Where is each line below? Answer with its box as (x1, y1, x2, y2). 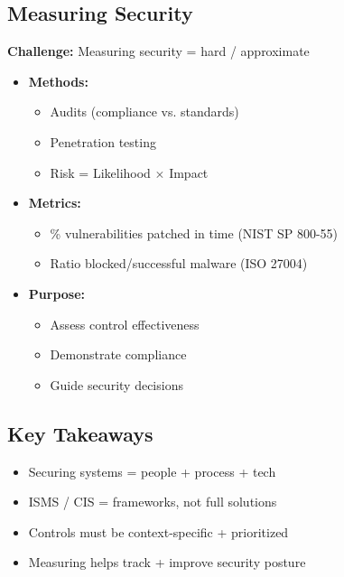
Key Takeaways (7, 419, 153, 447)
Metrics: (28, 193, 81, 212)
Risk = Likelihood (50, 163, 151, 181)
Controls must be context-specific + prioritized (28, 522, 289, 541)
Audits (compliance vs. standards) (50, 102, 239, 121)
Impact (169, 163, 209, 181)
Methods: (28, 71, 88, 90)
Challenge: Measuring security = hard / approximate (7, 42, 310, 60)
